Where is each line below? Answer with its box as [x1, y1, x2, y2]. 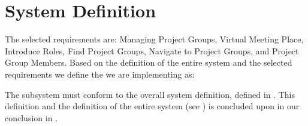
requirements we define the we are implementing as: [5, 67, 195, 80]
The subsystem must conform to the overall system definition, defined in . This [5, 88, 295, 100]
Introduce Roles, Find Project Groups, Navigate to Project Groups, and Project [5, 44, 299, 57]
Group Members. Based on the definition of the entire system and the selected [5, 56, 292, 69]
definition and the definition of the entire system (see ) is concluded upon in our [5, 100, 300, 112]
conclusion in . [5, 111, 58, 124]
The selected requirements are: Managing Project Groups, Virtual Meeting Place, [5, 33, 304, 45]
